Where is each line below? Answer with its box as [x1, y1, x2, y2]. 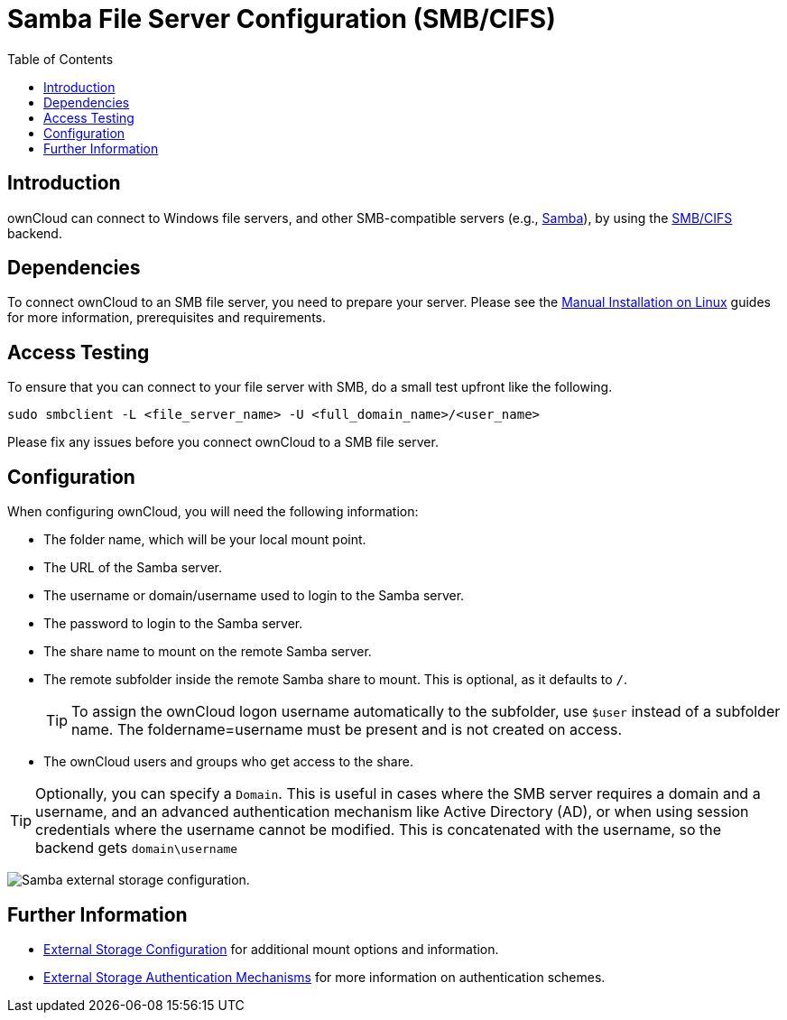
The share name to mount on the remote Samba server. [43, 644, 372, 660]
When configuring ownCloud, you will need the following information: [7, 504, 419, 520]
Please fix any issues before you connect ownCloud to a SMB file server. [7, 434, 439, 450]
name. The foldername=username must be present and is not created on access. [71, 720, 623, 739]
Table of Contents [7, 51, 114, 67]
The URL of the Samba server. [43, 560, 223, 576]
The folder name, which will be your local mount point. [43, 532, 366, 548]
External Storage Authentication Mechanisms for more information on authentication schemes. [43, 969, 606, 985]
